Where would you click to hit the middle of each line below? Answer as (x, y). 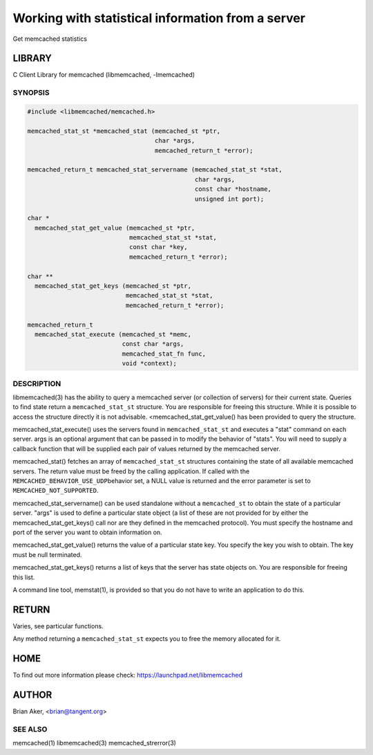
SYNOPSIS (31, 93)
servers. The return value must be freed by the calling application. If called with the (131, 471)
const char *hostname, (233, 189)
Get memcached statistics (50, 39)
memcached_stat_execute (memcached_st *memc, (113, 334)
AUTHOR (32, 694)
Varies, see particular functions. (58, 626)
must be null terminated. (47, 554)
